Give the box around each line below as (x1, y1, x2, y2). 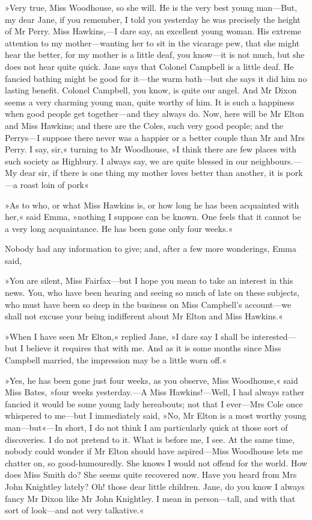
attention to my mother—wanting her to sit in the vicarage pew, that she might (5, 36, 300, 49)
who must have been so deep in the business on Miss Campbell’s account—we (5, 298, 292, 310)
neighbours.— (251, 154, 302, 167)
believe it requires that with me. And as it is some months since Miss (26, 342, 281, 354)
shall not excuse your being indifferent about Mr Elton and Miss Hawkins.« (5, 310, 283, 322)
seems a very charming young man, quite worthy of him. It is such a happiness (5, 95, 295, 108)
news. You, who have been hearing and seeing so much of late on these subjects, (5, 286, 300, 299)
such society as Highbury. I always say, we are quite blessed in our (5, 154, 248, 167)
